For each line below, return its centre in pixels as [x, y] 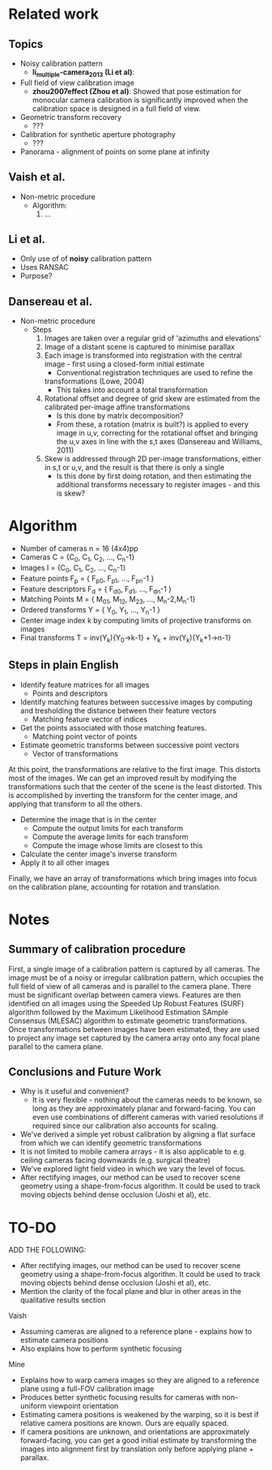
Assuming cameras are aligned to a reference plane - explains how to [136, 1331]
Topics [26, 44]
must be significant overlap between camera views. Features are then [125, 995]
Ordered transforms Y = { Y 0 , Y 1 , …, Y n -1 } [90, 611]
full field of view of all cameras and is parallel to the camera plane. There [130, 986]
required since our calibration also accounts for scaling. [125, 1126]
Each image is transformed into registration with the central [143, 356]
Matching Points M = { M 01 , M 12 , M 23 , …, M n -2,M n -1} [108, 600]
